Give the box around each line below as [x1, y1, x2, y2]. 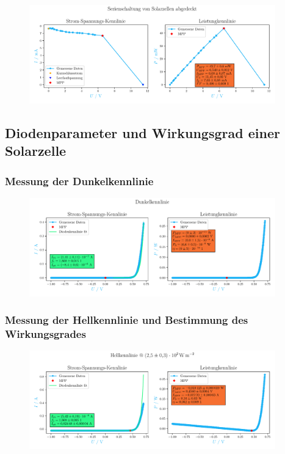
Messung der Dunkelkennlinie [5, 173, 154, 188]
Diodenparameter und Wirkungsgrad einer [5, 123, 280, 142]
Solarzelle [5, 141, 67, 160]
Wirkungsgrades [5, 326, 86, 342]
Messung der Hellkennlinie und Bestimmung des [5, 312, 248, 328]
